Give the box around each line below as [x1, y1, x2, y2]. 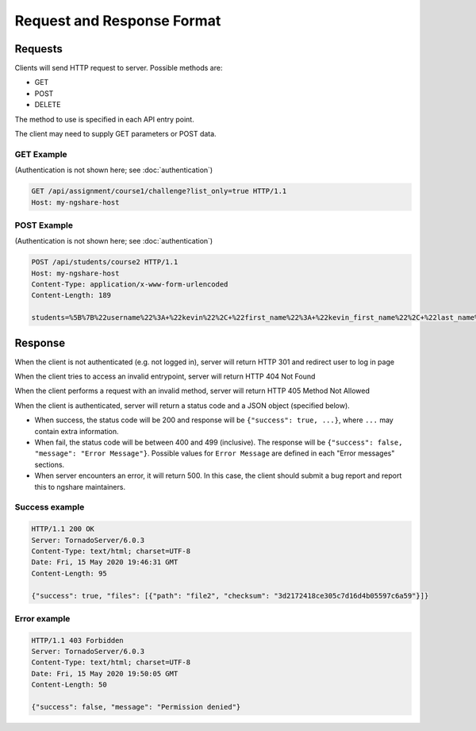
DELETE [34, 100, 61, 110]
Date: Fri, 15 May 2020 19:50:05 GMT [31, 669, 178, 678]
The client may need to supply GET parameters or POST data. [14, 129, 217, 139]
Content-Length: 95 [31, 568, 107, 578]
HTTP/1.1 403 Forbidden [31, 636, 125, 644]
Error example [14, 613, 71, 624]
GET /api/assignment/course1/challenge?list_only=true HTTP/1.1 [31, 187, 287, 196]
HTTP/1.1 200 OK [31, 525, 95, 533]
